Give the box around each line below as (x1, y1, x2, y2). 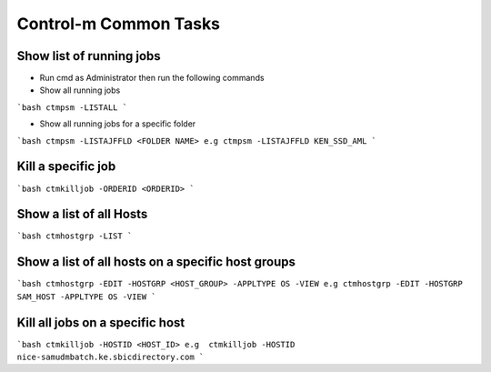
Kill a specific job (16, 159, 116, 175)
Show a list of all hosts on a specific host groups (16, 255, 296, 270)
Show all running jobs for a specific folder (39, 118, 196, 129)
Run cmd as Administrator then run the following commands (39, 73, 265, 84)
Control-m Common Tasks (16, 14, 221, 34)
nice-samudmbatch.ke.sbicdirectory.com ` (16, 352, 205, 363)
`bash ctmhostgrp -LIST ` (16, 231, 133, 241)
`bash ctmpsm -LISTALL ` (16, 102, 127, 113)
